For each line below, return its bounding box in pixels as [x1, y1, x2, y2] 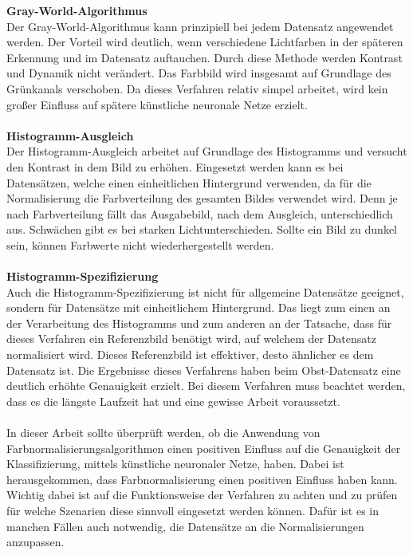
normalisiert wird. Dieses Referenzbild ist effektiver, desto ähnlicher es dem [6, 346, 374, 363]
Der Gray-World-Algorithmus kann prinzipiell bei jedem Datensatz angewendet [6, 18, 394, 34]
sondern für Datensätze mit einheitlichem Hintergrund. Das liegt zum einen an [6, 299, 391, 316]
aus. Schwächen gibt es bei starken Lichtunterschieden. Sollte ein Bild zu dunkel [6, 221, 397, 238]
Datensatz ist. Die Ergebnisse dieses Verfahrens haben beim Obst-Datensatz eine [6, 361, 401, 378]
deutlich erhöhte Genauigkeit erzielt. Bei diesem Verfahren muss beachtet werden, [6, 377, 406, 394]
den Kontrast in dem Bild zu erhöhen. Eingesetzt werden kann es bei [6, 158, 344, 175]
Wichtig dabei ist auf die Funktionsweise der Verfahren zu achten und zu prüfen [6, 486, 398, 503]
